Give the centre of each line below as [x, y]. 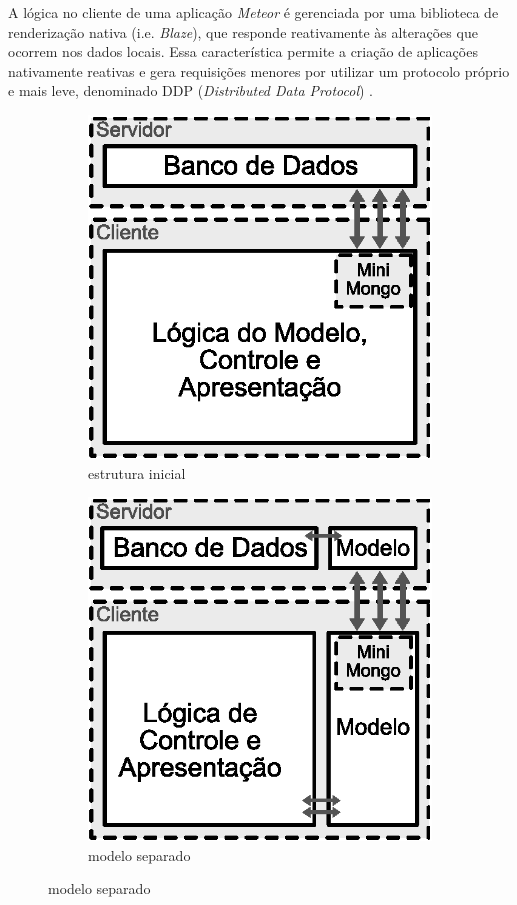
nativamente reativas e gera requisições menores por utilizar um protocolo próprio [259, 70]
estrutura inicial [137, 472]
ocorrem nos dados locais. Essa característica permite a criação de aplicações [243, 51]
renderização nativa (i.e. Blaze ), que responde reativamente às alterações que [243, 31]
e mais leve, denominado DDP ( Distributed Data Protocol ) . [190, 90]
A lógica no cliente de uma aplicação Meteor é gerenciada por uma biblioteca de [253, 12]
